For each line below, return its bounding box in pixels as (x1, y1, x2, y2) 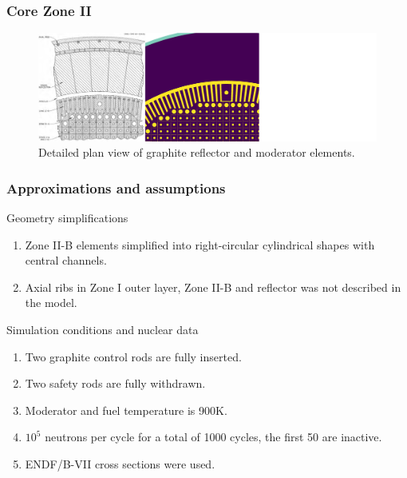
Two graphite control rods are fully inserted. (25, 348, 242, 364)
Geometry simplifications (6, 209, 128, 226)
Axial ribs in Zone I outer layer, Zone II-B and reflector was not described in (25, 278, 401, 295)
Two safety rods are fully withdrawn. (25, 375, 206, 392)
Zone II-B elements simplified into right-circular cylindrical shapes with (25, 236, 375, 253)
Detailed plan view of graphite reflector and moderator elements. (38, 144, 355, 161)
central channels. (25, 252, 107, 269)
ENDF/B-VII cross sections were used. (25, 455, 215, 472)
